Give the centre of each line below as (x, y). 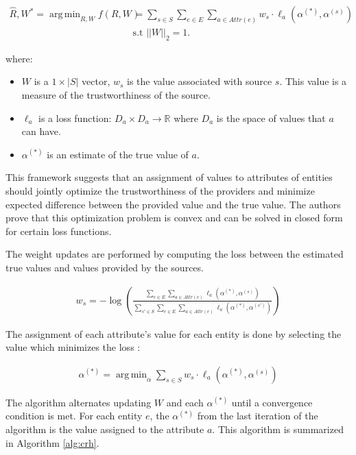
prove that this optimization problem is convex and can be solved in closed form (174, 218)
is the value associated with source (200, 81)
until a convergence (272, 402)
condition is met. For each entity (74, 416)
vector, (96, 81)
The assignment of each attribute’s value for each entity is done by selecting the (174, 333)
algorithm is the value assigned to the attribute (105, 429)
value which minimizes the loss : (73, 347)
